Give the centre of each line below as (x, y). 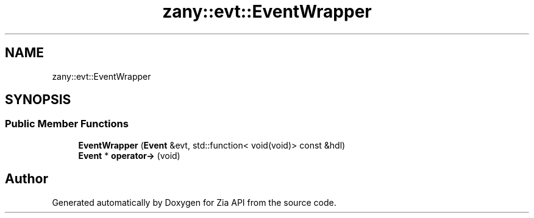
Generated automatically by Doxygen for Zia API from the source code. (194, 202)
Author (27, 179)
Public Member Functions (67, 124)
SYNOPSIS (38, 100)
